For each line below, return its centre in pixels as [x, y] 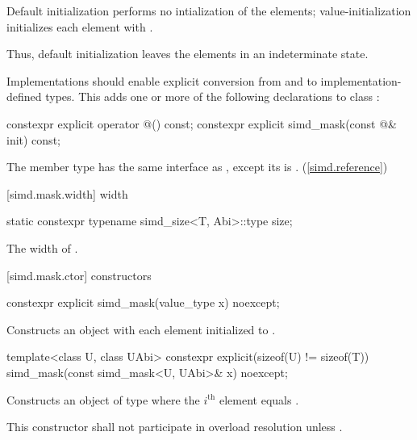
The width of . [42, 247]
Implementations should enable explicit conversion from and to [162, 80]
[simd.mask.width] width [67, 193]
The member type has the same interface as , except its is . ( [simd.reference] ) [197, 167]
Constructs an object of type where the [103, 399]
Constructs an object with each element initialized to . [141, 329]
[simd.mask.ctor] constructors [79, 275]
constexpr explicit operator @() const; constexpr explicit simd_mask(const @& [202, 123]
